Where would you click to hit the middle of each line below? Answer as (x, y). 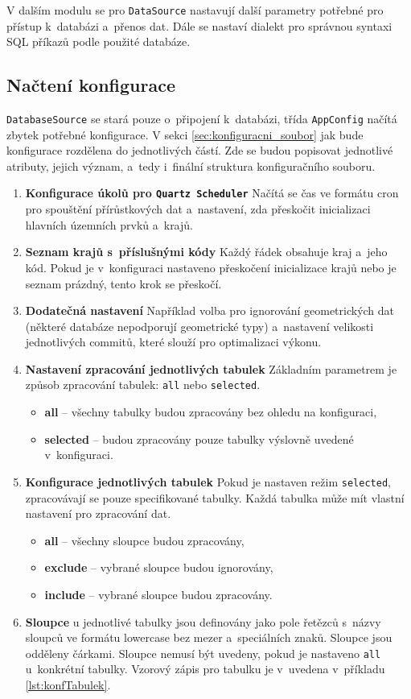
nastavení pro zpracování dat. (98, 513)
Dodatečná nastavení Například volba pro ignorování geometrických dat (210, 310)
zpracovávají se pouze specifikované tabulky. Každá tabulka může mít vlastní (215, 497)
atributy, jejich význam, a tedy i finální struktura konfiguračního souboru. (191, 165)
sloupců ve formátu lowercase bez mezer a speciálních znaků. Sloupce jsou (209, 637)
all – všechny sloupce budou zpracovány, (144, 540)
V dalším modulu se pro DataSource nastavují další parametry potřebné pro (195, 10)
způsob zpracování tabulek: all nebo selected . (143, 385)
